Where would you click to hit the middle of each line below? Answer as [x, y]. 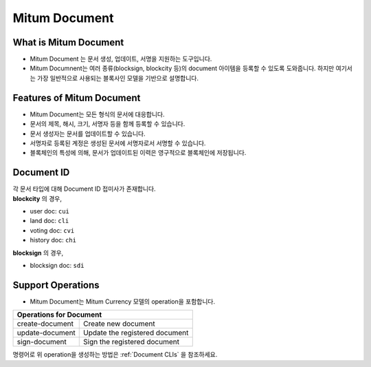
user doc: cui [50, 211]
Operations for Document [59, 315]
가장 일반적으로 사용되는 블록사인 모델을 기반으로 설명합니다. [118, 78]
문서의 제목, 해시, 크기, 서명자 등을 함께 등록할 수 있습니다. [108, 124]
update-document [46, 333]
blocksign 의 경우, [38, 253]
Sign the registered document [132, 342]
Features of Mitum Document [77, 97]
